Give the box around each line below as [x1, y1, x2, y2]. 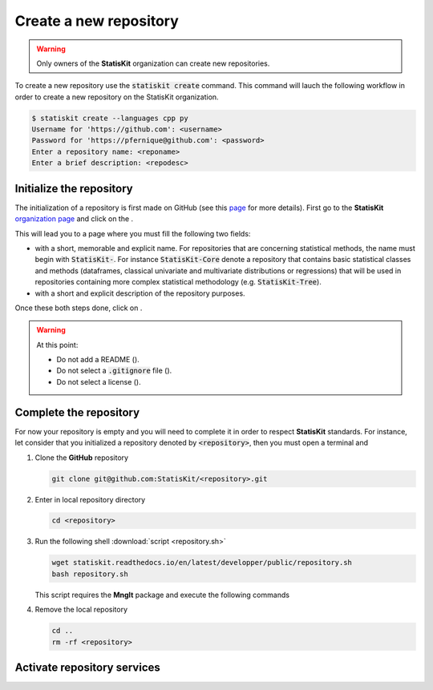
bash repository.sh [51, 569, 128, 579]
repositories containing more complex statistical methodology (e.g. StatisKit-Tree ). [34, 277, 322, 287]
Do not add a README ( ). [56, 355, 140, 365]
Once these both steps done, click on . [14, 303, 143, 313]
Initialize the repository [14, 181, 134, 196]
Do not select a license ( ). [56, 377, 141, 386]
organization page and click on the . [14, 214, 134, 224]
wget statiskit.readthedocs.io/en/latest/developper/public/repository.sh [51, 558, 353, 567]
